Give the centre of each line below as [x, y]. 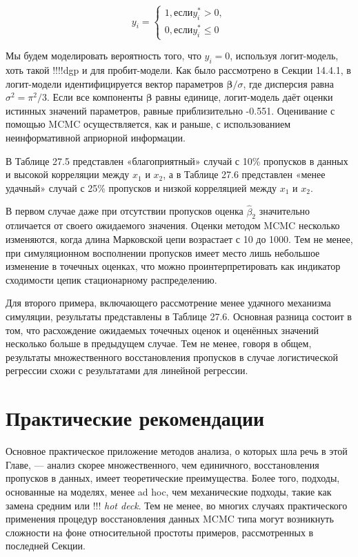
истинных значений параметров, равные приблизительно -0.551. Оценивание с [170, 110]
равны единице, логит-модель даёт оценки [244, 97]
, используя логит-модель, [284, 56]
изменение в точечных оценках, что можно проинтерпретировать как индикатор [173, 266]
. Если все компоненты [95, 97]
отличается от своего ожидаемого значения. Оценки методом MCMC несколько [173, 225]
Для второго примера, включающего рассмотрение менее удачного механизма [168, 303]
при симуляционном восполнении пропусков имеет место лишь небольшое [163, 252]
